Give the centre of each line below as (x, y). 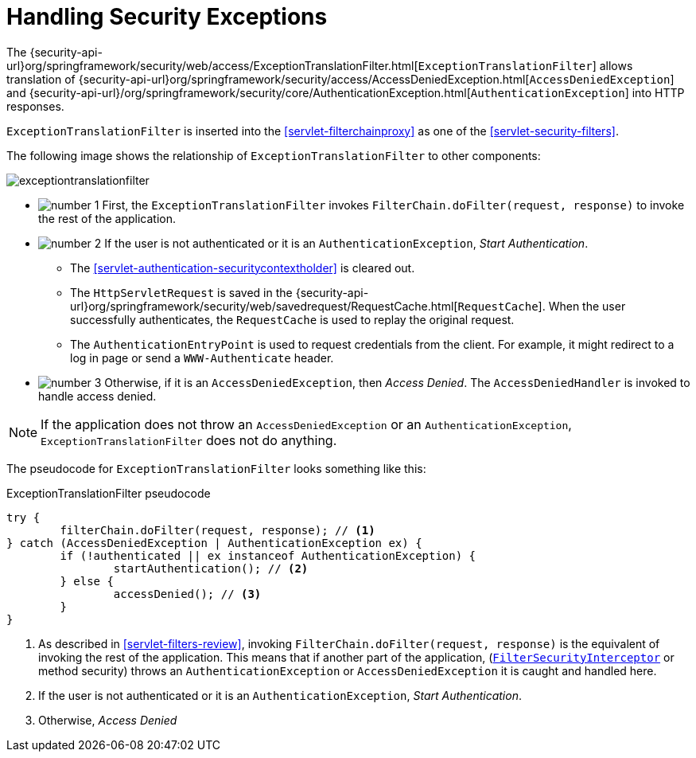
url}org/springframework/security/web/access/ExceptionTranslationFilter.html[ (212, 65)
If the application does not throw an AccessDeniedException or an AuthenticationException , (306, 424)
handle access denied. (97, 396)
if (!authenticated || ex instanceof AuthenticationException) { (268, 555)
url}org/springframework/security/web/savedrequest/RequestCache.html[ (264, 306)
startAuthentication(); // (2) (211, 568)
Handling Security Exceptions (167, 17)
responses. (35, 106)
